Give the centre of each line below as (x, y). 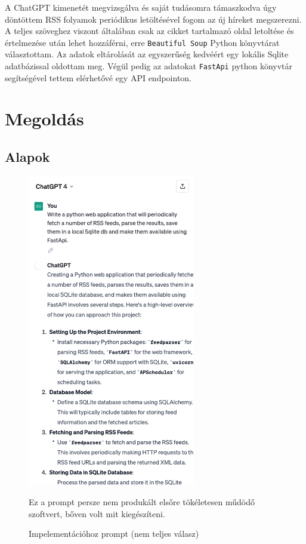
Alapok (27, 157)
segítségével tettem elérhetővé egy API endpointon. (98, 77)
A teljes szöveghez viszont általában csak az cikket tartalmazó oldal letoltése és (149, 31)
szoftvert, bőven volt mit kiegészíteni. (97, 513)
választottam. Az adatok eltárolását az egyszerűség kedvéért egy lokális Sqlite (147, 54)
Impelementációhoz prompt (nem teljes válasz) (114, 534)
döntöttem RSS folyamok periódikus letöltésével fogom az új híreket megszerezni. (153, 19)
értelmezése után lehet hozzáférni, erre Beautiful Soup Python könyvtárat (142, 42)
